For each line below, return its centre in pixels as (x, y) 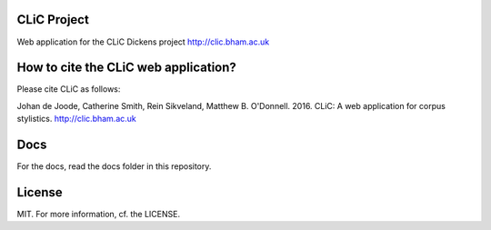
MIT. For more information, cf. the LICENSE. (99, 215)
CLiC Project (53, 20)
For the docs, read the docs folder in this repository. (114, 166)
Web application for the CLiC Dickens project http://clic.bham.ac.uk (143, 42)
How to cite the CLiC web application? (126, 68)
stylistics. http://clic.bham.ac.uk (76, 119)
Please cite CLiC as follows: (69, 89)
